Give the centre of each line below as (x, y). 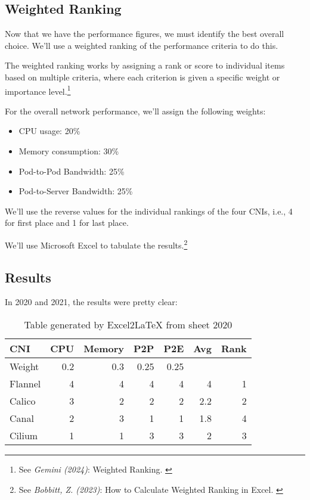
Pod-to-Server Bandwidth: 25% (76, 191)
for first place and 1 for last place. (67, 223)
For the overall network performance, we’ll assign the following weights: (135, 111)
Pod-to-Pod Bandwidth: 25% (72, 171)
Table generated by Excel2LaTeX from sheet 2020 (128, 325)
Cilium (24, 436)
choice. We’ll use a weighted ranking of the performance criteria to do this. (142, 45)
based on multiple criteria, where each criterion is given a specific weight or (142, 77)
